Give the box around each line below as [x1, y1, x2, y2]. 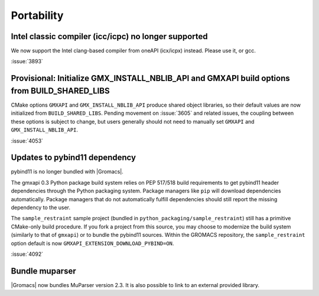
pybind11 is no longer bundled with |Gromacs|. [11, 168, 123, 175]
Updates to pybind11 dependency [11, 153, 136, 163]
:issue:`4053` [11, 137, 44, 144]
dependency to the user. [11, 204, 71, 211]
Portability [11, 9, 64, 22]
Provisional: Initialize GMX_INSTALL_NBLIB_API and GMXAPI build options [11, 73, 291, 83]
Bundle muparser [11, 266, 76, 276]
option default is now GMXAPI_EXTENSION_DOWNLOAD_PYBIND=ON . [11, 240, 174, 247]
